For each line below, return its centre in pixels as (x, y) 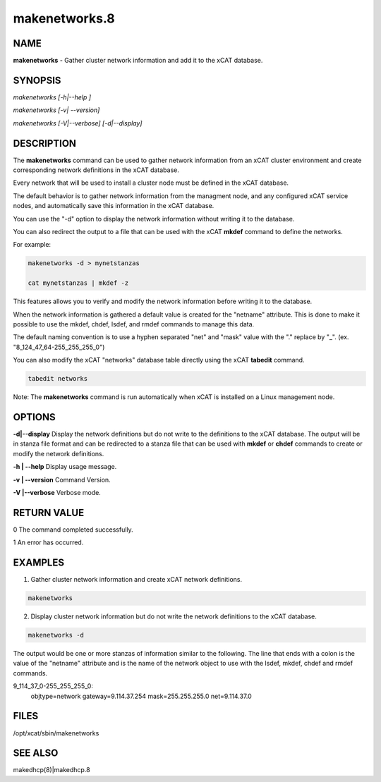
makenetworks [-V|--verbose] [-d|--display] (78, 123)
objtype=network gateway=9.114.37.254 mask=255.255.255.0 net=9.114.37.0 (141, 696)
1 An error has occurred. (48, 542)
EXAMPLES (39, 563)
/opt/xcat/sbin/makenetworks (56, 733)
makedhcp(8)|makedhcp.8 (52, 770)
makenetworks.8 (64, 18)
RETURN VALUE (49, 512)
